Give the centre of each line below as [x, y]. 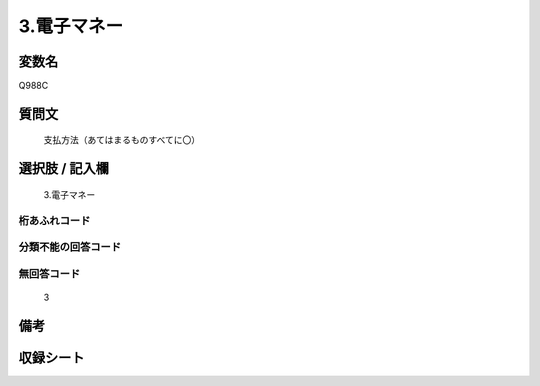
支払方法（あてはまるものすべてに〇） [121, 140]
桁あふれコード [54, 220]
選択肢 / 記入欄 [64, 168]
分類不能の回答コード [70, 247]
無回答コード [49, 273]
